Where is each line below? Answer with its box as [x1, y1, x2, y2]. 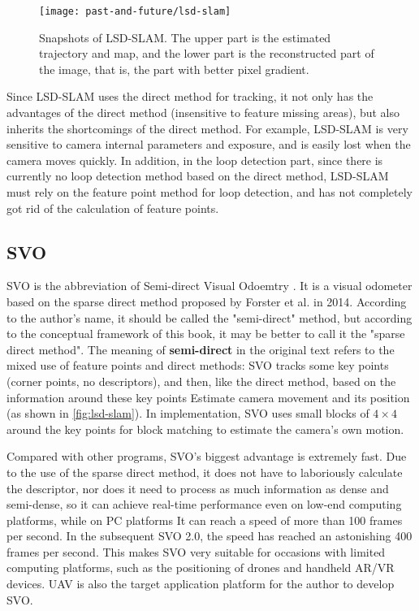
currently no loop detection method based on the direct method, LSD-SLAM [6, 167, 389, 184]
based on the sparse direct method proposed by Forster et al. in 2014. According [6, 292, 407, 310]
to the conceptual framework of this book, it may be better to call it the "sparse [6, 325, 405, 342]
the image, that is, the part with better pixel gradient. [39, 60, 309, 77]
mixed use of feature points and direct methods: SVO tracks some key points [6, 357, 389, 374]
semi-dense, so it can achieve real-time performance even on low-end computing [6, 496, 402, 513]
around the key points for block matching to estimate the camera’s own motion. [6, 420, 404, 437]
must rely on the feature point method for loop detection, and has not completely [6, 184, 413, 200]
